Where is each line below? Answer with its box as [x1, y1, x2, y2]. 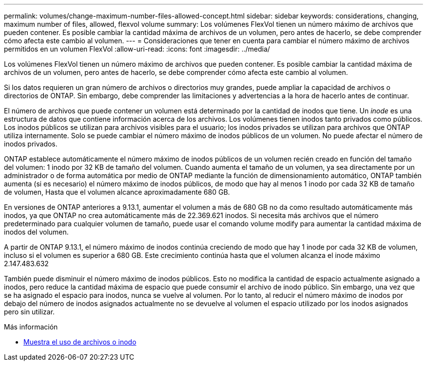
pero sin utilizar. [4, 308, 55, 316]
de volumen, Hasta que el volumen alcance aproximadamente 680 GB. [4, 188, 230, 196]
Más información [4, 323, 58, 331]
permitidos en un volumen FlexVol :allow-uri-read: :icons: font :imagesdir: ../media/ [4, 45, 270, 53]
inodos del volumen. [4, 228, 69, 236]
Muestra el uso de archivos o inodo [23, 338, 136, 346]
